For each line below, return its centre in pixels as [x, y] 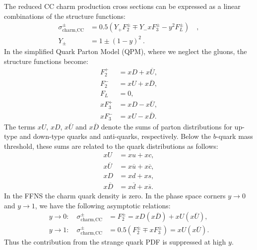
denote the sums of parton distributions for [166, 126]
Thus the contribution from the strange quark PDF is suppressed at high [115, 242]
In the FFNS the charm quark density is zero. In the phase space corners [115, 195]
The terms [20, 126]
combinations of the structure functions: [65, 16]
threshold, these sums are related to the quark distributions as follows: [111, 146]
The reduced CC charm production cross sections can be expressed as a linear [122, 6]
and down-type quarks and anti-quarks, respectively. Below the [115, 136]
